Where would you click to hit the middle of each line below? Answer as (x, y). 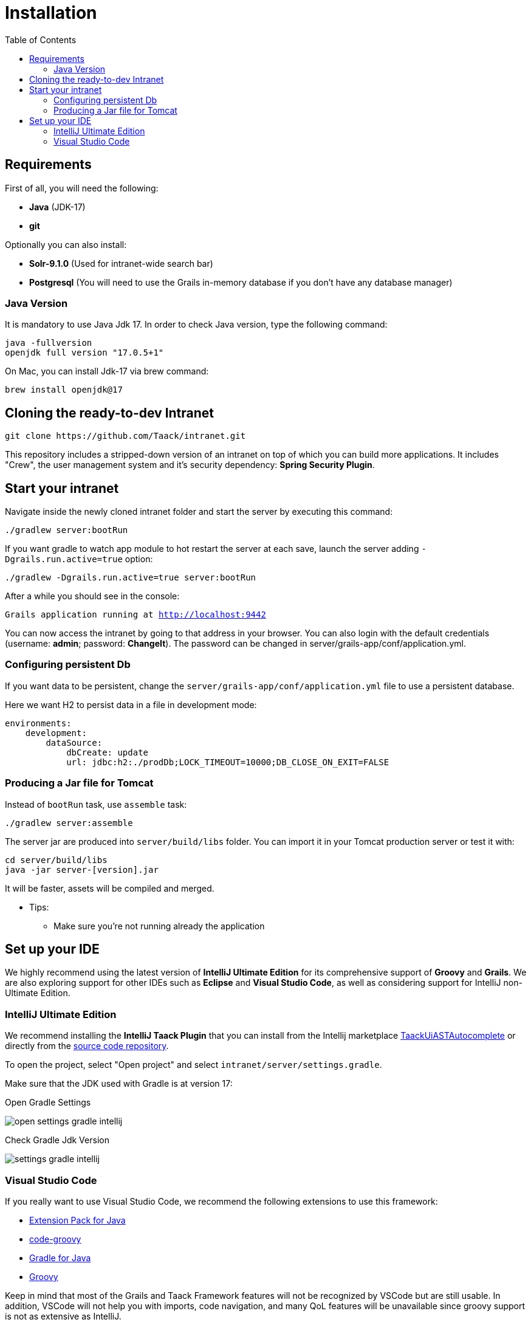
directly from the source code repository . (87, 1046)
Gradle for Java (60, 1258)
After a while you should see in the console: (92, 596)
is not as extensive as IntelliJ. (63, 1316)
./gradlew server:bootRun (67, 530)
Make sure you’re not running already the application (159, 926)
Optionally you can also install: (66, 244)
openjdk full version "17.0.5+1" (84, 353)
